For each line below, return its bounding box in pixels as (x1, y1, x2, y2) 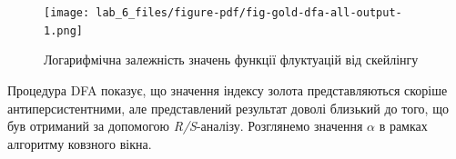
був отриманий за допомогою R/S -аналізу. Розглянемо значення (7, 116, 363, 135)
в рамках (379, 116, 428, 135)
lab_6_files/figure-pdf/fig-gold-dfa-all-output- (96, 6, 402, 19)
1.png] (44, 24, 83, 37)
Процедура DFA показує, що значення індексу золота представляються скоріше (7, 80, 448, 99)
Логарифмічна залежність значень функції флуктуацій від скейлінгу (44, 50, 419, 69)
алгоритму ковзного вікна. (7, 134, 152, 153)
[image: (44, 6, 90, 19)
